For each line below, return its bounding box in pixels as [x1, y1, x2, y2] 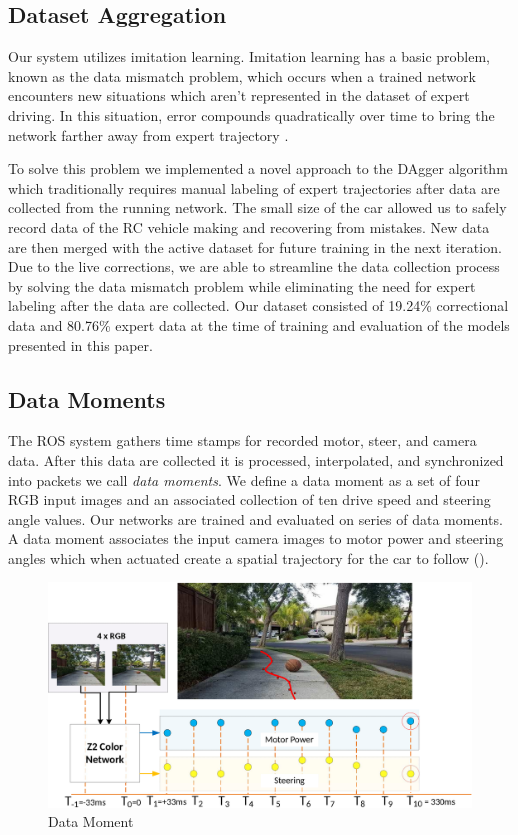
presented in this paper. [8, 334, 153, 355]
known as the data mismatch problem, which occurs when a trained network [8, 65, 476, 86]
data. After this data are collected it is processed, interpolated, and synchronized [8, 449, 504, 470]
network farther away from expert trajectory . [8, 124, 289, 145]
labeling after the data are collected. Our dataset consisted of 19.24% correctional [8, 295, 509, 316]
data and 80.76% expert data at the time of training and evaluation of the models [8, 314, 510, 335]
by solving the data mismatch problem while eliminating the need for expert [8, 275, 476, 296]
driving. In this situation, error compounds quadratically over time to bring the [8, 104, 495, 125]
